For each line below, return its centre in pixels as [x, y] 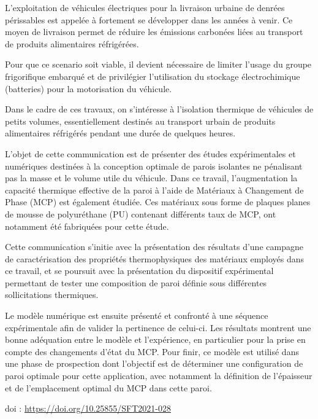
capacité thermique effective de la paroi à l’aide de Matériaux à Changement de [154, 190]
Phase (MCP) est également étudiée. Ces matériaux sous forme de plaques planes [158, 202]
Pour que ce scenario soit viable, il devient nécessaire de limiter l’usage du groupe [158, 64]
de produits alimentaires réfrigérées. [72, 43]
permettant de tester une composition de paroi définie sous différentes [136, 282]
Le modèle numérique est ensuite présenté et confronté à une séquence [137, 315]
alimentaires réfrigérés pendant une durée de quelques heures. [120, 133]
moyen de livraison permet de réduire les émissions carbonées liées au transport [154, 32]
